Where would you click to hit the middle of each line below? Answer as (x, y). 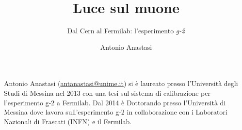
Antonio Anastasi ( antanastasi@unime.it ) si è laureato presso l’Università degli (121, 83)
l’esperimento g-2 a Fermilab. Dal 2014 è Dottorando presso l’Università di (115, 102)
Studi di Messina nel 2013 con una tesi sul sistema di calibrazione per (107, 93)
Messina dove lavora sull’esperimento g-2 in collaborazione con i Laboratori (116, 112)
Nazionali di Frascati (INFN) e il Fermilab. (68, 121)
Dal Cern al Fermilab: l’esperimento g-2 (126, 31)
